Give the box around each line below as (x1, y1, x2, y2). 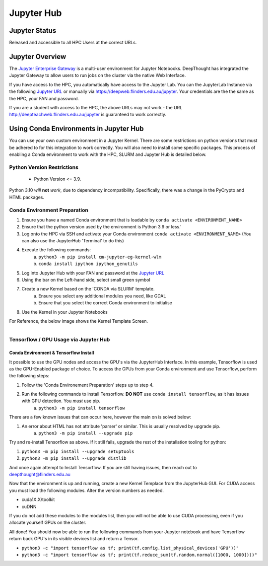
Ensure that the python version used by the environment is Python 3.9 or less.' (21, 224, 182, 230)
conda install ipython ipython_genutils (38, 261, 138, 267)
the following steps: (9, 373, 50, 379)
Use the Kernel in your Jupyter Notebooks (21, 309, 108, 315)
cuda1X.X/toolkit (21, 496, 55, 502)
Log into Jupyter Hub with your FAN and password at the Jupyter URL (21, 270, 165, 276)
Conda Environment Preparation (9, 207, 89, 213)
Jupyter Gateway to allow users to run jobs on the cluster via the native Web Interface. (9, 72, 186, 78)
